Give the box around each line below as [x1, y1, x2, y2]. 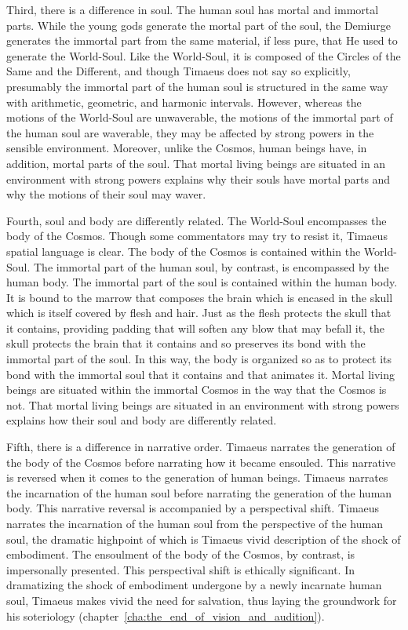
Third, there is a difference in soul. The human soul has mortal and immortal [6, 2, 379, 17]
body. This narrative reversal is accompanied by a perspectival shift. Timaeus [6, 500, 380, 516]
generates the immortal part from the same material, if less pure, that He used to [6, 32, 398, 49]
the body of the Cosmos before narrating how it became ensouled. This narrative [6, 453, 395, 470]
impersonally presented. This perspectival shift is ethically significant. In [6, 561, 355, 577]
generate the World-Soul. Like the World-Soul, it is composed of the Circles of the [6, 47, 401, 64]
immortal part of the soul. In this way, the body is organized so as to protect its [6, 351, 392, 367]
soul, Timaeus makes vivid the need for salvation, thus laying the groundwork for [6, 592, 397, 608]
